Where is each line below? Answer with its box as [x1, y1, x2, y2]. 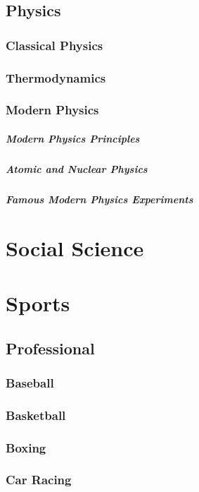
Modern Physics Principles [6, 131, 140, 145]
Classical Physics [6, 36, 103, 54]
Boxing [6, 438, 46, 456]
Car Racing [6, 471, 72, 488]
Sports [6, 289, 70, 317]
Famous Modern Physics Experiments [6, 191, 193, 206]
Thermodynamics [6, 68, 106, 86]
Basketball [6, 406, 66, 424]
